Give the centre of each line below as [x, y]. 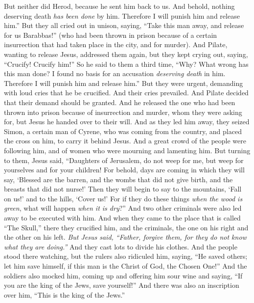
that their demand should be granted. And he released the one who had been [120, 102]
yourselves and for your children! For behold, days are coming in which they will [124, 170]
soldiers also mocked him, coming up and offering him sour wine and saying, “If [123, 275]
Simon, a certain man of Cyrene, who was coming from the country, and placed [123, 131]
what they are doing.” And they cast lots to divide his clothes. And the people [121, 246]
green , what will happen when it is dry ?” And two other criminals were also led [123, 208]
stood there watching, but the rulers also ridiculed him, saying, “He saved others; [126, 256]
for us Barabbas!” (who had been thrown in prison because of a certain [111, 35]
